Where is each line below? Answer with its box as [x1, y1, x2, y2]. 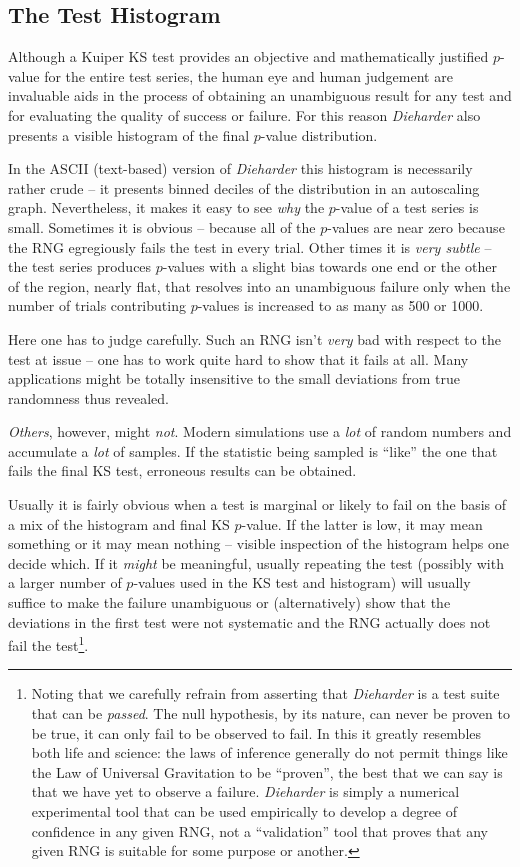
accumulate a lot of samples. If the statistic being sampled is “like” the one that [8, 440, 498, 461]
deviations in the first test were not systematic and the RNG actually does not [8, 611, 491, 632]
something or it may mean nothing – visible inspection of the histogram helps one [8, 533, 509, 554]
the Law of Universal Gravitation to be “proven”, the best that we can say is [31, 761, 503, 782]
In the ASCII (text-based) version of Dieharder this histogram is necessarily [8, 158, 473, 179]
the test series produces [8, 256, 152, 277]
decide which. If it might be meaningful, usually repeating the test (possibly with [8, 552, 504, 573]
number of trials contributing [8, 295, 186, 316]
